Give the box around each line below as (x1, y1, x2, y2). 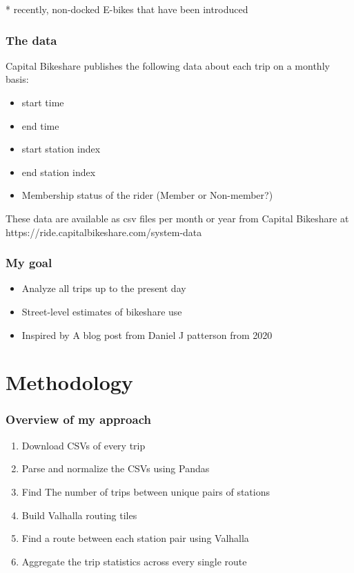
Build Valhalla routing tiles (21, 507, 137, 522)
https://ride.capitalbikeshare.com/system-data (6, 224, 202, 239)
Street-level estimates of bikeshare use (21, 304, 182, 318)
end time (21, 118, 59, 133)
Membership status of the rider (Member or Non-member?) (21, 188, 273, 202)
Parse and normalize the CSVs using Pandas (21, 461, 210, 476)
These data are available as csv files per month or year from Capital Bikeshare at (6, 211, 349, 225)
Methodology (6, 368, 133, 396)
